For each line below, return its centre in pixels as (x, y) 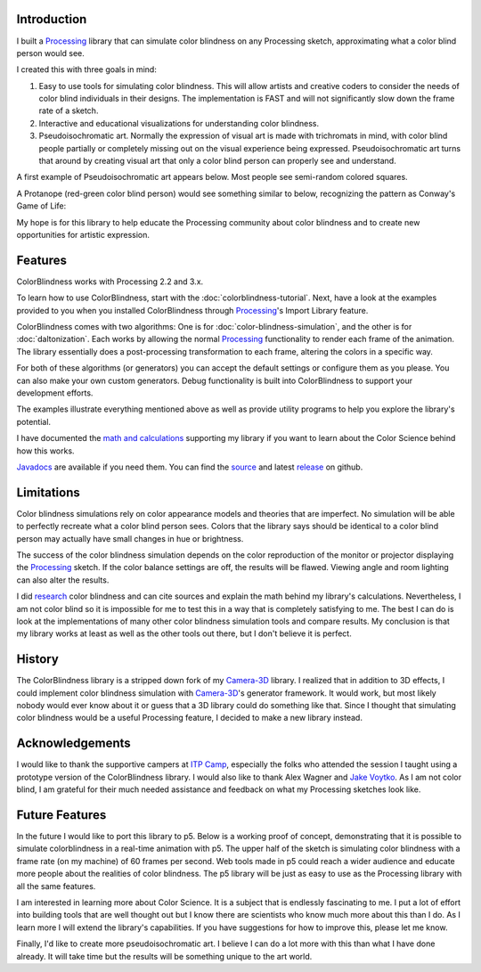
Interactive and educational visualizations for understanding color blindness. (179, 123)
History (38, 659)
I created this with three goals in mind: (87, 69)
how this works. (45, 451)
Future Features (61, 815)
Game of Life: (41, 206)
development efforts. (55, 393)
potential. (34, 421)
